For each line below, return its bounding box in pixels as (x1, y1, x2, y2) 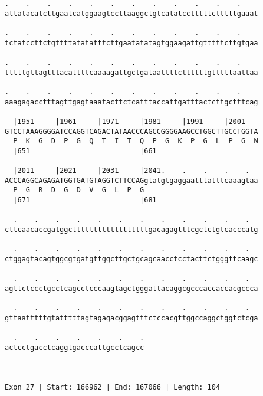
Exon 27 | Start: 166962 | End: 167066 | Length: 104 (5, 382, 221, 391)
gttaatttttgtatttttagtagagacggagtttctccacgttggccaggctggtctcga (5, 314, 258, 322)
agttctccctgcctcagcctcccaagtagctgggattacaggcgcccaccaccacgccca (5, 284, 258, 293)
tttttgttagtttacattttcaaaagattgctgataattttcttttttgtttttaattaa (5, 68, 258, 77)
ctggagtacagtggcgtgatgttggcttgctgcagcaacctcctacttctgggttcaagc (5, 255, 258, 264)
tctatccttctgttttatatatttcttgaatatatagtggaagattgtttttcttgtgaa (5, 38, 258, 47)
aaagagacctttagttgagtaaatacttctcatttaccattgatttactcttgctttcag (5, 97, 258, 106)
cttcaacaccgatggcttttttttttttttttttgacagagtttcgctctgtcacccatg (5, 225, 258, 234)
